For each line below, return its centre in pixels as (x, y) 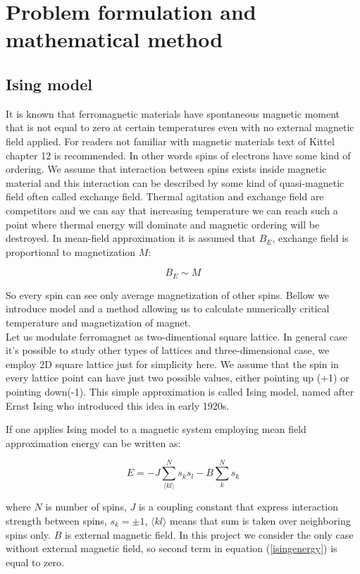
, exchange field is (310, 238)
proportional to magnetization (71, 251)
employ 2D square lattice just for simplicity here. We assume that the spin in (172, 364)
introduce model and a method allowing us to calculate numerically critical (168, 309)
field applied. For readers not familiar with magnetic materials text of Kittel (170, 141)
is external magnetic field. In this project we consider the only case (209, 534)
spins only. (28, 534)
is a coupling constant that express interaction (238, 507)
